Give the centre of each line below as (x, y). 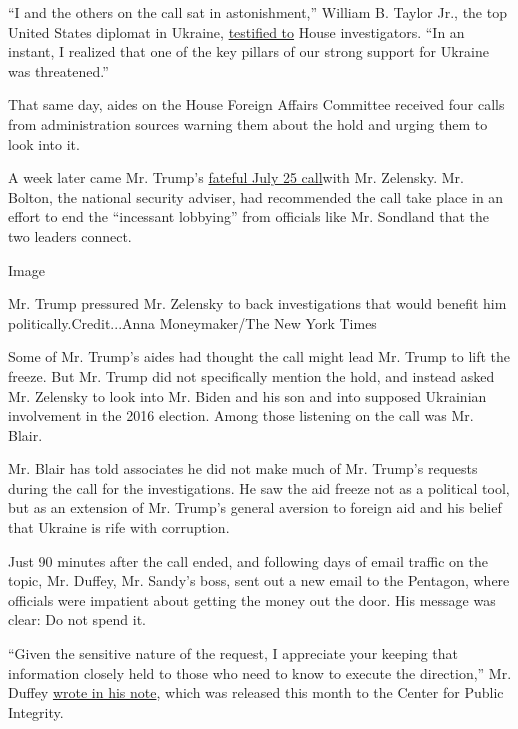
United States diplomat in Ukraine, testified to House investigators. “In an (236, 31)
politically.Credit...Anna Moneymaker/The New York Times (192, 322)
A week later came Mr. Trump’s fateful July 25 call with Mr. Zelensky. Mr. (236, 177)
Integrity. (36, 711)
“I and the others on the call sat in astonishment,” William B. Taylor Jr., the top (257, 12)
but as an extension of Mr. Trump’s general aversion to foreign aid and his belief (255, 507)
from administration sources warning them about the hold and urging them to (248, 123)
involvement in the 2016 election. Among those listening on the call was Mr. (241, 415)
